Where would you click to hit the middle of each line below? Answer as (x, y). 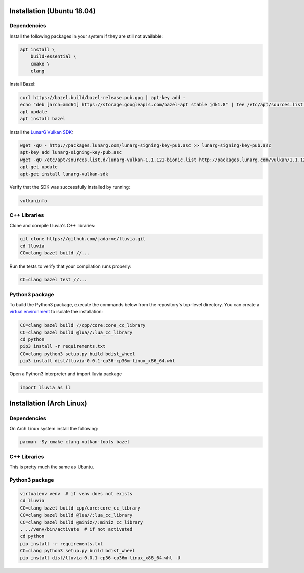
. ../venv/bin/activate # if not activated (76, 529)
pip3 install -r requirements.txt (63, 346)
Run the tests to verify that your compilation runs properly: (70, 266)
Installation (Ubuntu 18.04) (52, 11)
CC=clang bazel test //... (53, 280)
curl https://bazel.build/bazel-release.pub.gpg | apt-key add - (103, 97)
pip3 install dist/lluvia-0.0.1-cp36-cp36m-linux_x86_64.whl (98, 361)
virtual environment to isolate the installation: (56, 312)
